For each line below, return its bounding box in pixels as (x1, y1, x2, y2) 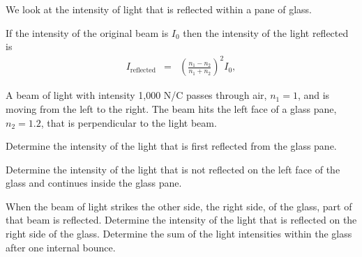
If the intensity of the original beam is (6, 25, 169, 40)
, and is (297, 88, 330, 102)
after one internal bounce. (6, 240, 116, 254)
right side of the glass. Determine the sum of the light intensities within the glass (6, 226, 352, 241)
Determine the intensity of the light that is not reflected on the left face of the (6, 162, 340, 176)
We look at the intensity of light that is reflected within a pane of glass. (6, 2, 312, 16)
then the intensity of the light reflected (183, 25, 349, 40)
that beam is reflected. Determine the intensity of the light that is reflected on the (6, 212, 357, 227)
